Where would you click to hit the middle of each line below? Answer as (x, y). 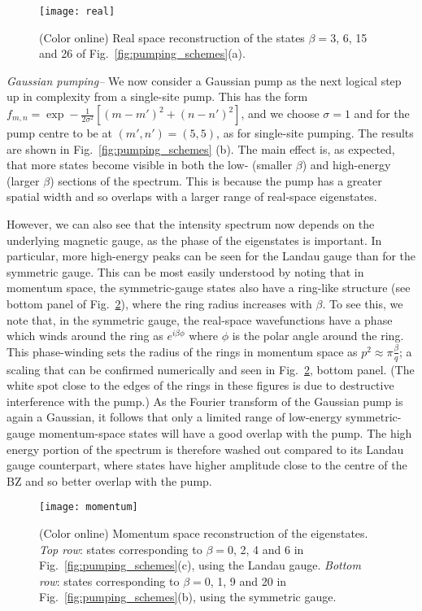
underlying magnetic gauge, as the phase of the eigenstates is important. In (194, 240)
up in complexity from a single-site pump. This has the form (157, 96)
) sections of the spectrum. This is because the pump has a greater (216, 180)
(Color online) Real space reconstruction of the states (172, 37)
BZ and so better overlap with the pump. (109, 480)
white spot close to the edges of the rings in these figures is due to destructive (200, 385)
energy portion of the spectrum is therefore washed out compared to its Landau (205, 449)
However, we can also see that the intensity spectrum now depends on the (191, 224)
